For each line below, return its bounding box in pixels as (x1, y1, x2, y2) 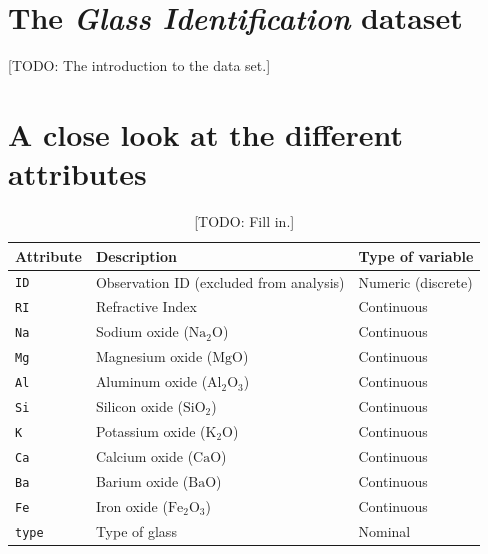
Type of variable (358, 245, 474, 266)
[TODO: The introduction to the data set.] (8, 55, 271, 76)
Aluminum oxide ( (95, 371, 208, 392)
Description (95, 245, 177, 266)
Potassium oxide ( (95, 420, 206, 441)
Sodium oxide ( (95, 321, 189, 342)
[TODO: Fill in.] (194, 211, 295, 232)
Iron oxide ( (95, 495, 168, 516)
